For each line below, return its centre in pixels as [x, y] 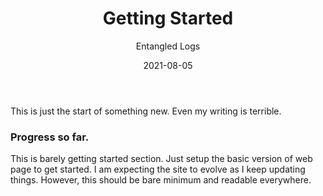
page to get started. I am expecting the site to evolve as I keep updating [158, 169]
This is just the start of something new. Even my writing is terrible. [146, 111]
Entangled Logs [168, 46]
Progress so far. [50, 137]
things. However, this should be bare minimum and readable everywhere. [161, 180]
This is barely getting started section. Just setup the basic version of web [161, 159]
